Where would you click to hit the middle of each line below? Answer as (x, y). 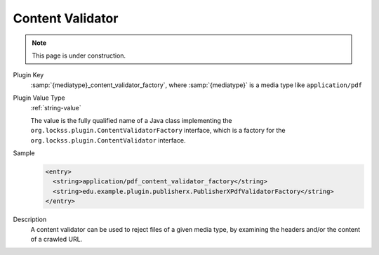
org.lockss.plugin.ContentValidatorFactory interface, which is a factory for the (158, 131)
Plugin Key (28, 75)
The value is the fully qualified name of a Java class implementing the (131, 120)
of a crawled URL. (56, 239)
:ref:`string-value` (56, 107)
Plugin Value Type (39, 98)
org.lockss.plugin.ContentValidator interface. (108, 140)
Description (30, 220)
